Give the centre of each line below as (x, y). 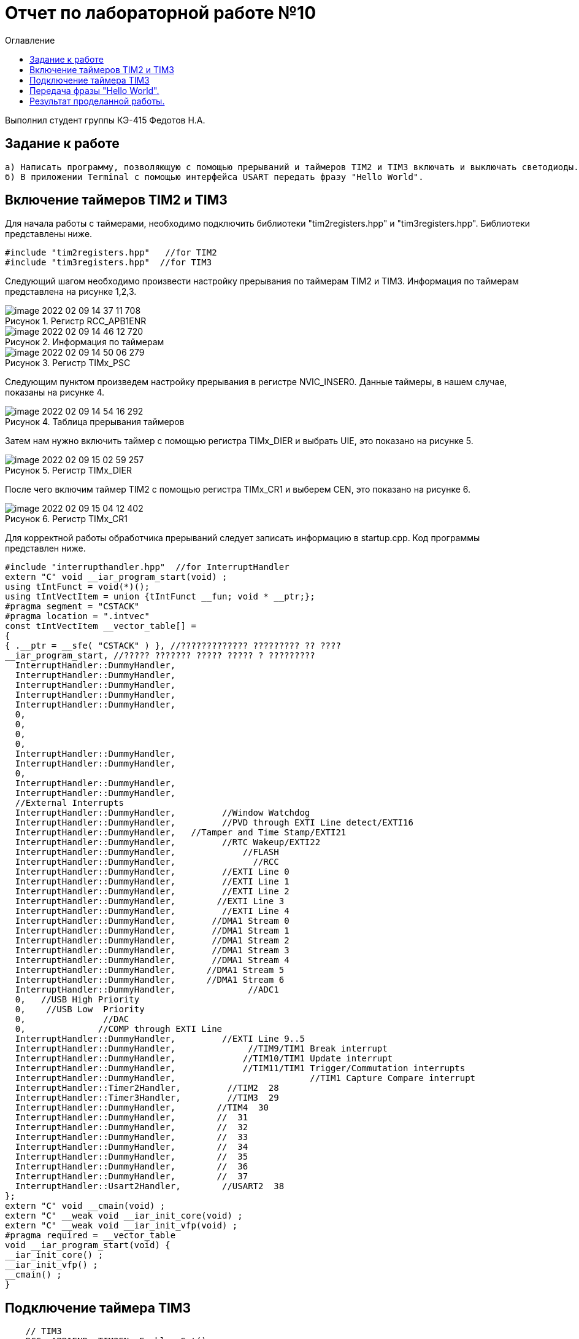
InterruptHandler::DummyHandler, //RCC (147, 862)
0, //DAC (72, 1019)
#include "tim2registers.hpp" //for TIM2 (111, 253)
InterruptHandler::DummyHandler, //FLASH (147, 852)
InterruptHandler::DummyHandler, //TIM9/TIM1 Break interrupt (201, 1049)
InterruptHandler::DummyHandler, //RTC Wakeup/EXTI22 (168, 842)
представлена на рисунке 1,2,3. (71, 292)
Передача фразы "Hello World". (94, 90)
